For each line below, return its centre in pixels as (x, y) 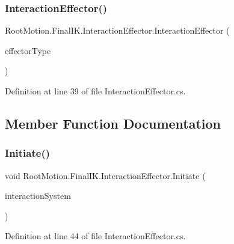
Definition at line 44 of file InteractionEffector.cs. (95, 236)
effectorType (28, 50)
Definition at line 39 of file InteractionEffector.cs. (95, 91)
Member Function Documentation (113, 123)
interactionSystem (38, 196)
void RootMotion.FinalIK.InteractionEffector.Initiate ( (105, 175)
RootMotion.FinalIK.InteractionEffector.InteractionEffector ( (117, 30)
